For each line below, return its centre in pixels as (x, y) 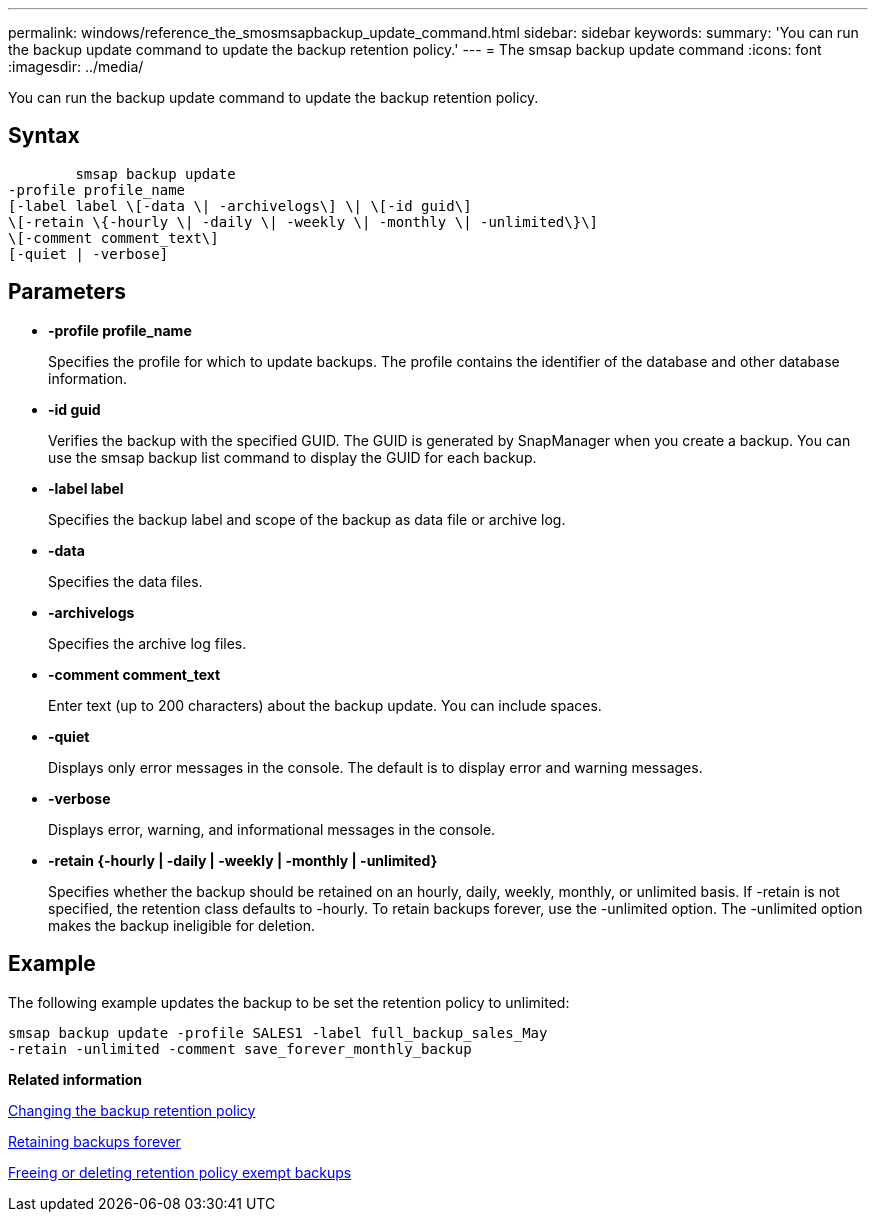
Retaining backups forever (94, 1141)
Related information (75, 1079)
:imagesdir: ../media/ (76, 66)
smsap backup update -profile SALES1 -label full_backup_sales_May (278, 1032)
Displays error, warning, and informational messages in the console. (272, 829)
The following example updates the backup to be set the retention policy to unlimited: (289, 1002)
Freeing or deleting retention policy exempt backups (180, 1172)
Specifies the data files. (125, 581)
